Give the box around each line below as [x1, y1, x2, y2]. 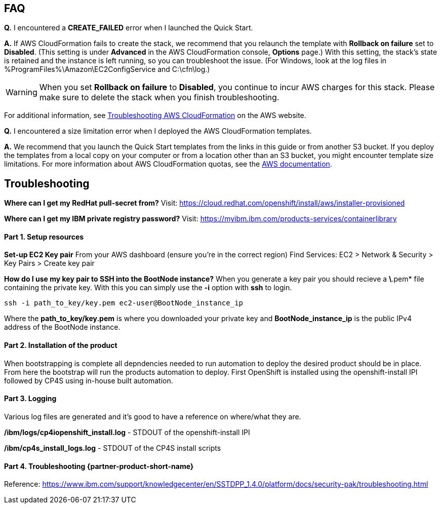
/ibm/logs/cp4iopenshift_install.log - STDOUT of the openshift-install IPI [4, 427, 250, 437]
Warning [6, 87, 37, 98]
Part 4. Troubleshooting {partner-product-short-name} [4, 461, 194, 471]
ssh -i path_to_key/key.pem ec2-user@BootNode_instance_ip [4, 299, 244, 307]
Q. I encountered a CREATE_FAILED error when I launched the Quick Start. [4, 23, 253, 32]
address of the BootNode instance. [4, 323, 121, 332]
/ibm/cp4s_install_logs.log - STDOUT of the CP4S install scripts [4, 443, 221, 452]
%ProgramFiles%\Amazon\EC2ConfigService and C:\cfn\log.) [4, 65, 210, 74]
